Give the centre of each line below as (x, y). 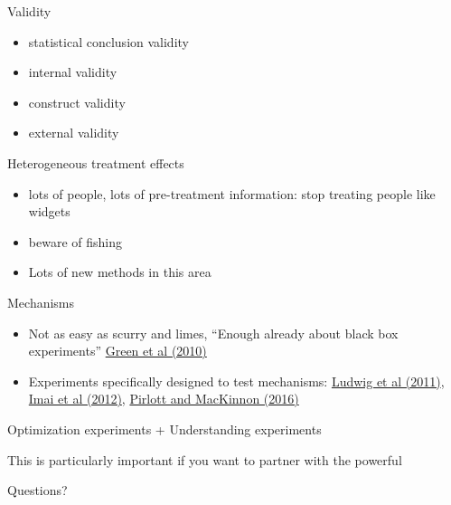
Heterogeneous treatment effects (96, 162)
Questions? (38, 490)
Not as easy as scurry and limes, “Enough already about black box (213, 333)
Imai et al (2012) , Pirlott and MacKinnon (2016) (164, 399)
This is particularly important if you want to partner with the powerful (205, 459)
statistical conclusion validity (108, 41)
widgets (49, 211)
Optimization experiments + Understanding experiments (164, 429)
